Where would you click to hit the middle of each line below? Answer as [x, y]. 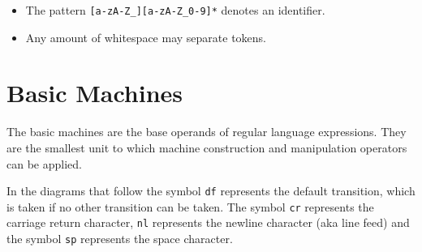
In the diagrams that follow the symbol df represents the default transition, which [211, 191]
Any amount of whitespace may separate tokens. [146, 37]
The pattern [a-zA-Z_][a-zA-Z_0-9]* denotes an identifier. [175, 10]
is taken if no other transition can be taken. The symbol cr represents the [190, 206]
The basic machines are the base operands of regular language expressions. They [207, 132]
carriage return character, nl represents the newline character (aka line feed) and [208, 222]
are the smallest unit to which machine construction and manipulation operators [207, 147]
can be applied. [44, 163]
